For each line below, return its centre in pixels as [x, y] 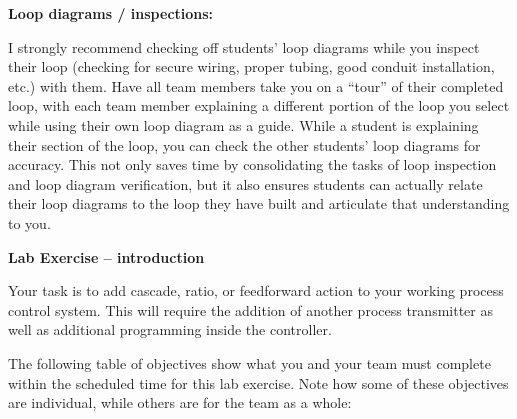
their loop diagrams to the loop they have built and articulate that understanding [259, 203]
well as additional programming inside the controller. [170, 329]
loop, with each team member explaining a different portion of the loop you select [259, 105]
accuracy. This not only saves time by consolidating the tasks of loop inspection [252, 164]
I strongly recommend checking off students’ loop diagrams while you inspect [244, 46]
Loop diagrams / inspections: [111, 13]
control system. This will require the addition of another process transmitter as [250, 309]
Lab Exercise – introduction [106, 256]
